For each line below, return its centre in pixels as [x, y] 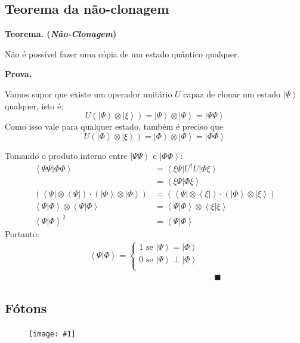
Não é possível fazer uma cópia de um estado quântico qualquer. [122, 53]
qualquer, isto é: [34, 105]
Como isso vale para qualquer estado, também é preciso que [114, 126]
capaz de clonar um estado [232, 94]
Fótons [26, 308]
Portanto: [22, 233]
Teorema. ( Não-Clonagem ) [61, 34]
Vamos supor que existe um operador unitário [89, 94]
